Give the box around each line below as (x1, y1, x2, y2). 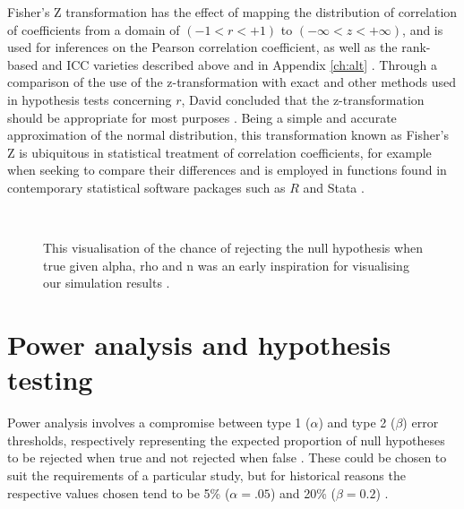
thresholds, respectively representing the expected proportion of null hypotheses (7, 430, 445, 449)
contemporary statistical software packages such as (7, 177, 286, 196)
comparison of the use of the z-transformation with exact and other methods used (7, 73, 457, 91)
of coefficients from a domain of (7, 20, 180, 39)
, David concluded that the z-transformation (181, 90, 425, 108)
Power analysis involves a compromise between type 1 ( (7, 413, 311, 432)
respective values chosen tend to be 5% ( (7, 483, 230, 502)
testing (7, 361, 93, 398)
